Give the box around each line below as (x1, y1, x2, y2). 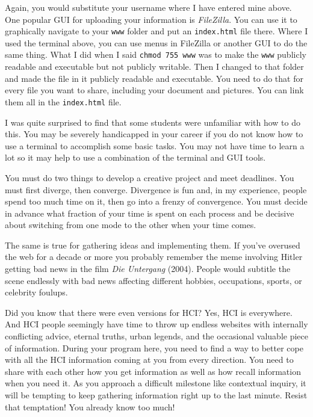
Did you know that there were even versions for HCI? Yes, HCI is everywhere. (5, 306, 293, 318)
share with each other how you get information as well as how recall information (5, 365, 301, 377)
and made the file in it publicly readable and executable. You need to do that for (5, 72, 303, 84)
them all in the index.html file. (5, 95, 122, 108)
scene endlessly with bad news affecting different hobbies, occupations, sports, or (5, 274, 302, 286)
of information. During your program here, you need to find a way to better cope (5, 341, 303, 354)
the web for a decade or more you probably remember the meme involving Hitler (5, 250, 303, 263)
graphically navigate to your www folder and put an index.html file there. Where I (5, 25, 308, 37)
